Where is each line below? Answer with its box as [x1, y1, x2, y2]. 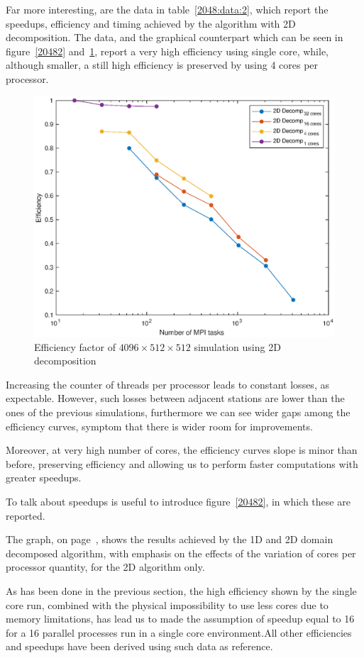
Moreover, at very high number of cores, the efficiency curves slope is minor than [6, 442, 358, 457]
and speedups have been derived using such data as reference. [6, 639, 273, 654]
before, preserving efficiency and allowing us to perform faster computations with [6, 456, 358, 471]
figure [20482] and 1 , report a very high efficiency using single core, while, [6, 43, 329, 58]
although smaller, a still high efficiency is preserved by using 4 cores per [6, 57, 319, 72]
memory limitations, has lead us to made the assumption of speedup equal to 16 [6, 611, 355, 626]
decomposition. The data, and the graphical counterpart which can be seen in [6, 30, 343, 45]
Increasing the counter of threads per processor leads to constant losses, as [6, 377, 329, 391]
